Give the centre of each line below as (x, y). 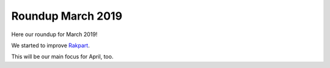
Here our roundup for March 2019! (54, 34)
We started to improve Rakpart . (50, 45)
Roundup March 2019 (67, 16)
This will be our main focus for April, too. (62, 57)
